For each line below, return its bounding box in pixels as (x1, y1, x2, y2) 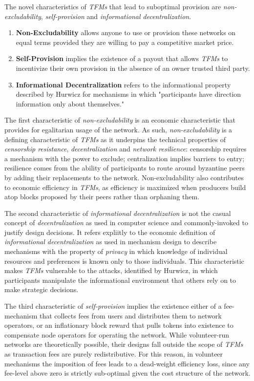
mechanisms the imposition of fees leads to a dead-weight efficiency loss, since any (4, 358, 250, 368)
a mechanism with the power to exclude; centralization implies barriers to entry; (4, 153, 245, 163)
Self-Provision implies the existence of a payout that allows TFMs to (16, 53, 228, 63)
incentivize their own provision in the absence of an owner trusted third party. (16, 63, 250, 73)
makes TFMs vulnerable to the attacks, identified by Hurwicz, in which (4, 265, 218, 275)
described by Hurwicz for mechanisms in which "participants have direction (16, 89, 241, 99)
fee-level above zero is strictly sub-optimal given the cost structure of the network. (4, 368, 251, 378)
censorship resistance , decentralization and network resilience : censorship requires (4, 144, 247, 154)
